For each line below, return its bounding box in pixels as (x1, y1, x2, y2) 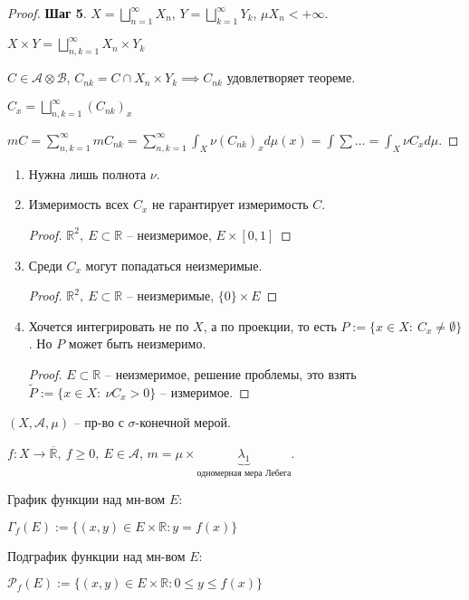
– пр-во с (73, 413, 124, 432)
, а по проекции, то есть (203, 316, 337, 335)
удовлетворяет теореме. (226, 68, 356, 87)
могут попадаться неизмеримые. (85, 255, 263, 274)
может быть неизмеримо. (68, 334, 206, 353)
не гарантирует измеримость (152, 195, 309, 214)
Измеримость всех (28, 195, 129, 214)
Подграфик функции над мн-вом (7, 546, 186, 565)
